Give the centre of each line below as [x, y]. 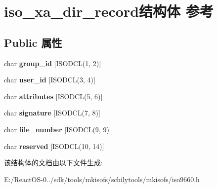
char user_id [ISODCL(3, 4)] [50, 80]
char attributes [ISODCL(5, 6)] [53, 96]
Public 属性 [33, 42]
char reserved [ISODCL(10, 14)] [54, 146]
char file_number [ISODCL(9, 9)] [58, 129]
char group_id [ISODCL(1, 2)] [53, 63]
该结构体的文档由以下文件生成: [53, 163]
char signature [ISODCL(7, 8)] [52, 113]
